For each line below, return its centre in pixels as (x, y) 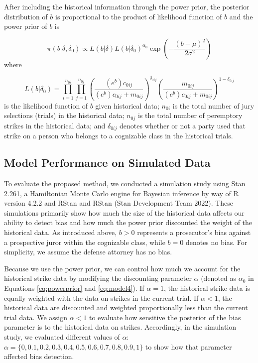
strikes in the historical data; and (55, 125)
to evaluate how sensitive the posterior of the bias (165, 317)
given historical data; (127, 105)
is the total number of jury (213, 105)
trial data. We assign (36, 317)
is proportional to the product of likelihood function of (139, 16)
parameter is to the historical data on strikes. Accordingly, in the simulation (120, 327)
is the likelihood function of (46, 105)
